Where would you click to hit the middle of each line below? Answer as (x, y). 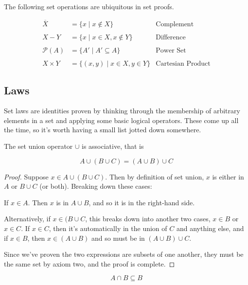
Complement (175, 24)
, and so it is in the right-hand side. (142, 202)
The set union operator (38, 146)
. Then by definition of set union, (155, 176)
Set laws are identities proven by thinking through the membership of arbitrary (122, 111)
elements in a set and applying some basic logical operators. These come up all (121, 120)
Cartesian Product (183, 64)
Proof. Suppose (26, 176)
